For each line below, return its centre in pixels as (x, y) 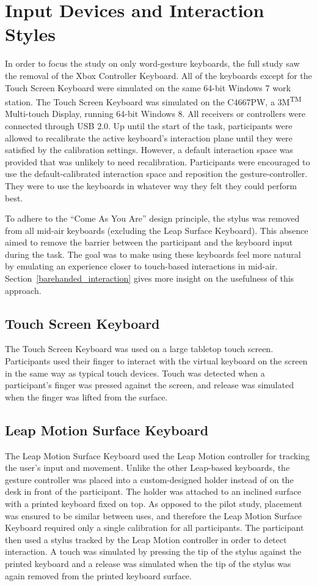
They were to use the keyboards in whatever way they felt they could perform (151, 185)
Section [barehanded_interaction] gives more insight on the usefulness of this (150, 278)
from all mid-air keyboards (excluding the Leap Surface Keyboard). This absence (157, 230)
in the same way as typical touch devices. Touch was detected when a (135, 373)
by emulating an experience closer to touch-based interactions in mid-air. (141, 266)
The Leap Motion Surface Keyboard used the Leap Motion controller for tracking (157, 455)
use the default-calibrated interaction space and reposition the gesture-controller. (156, 174)
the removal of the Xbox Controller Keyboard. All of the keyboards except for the (158, 75)
